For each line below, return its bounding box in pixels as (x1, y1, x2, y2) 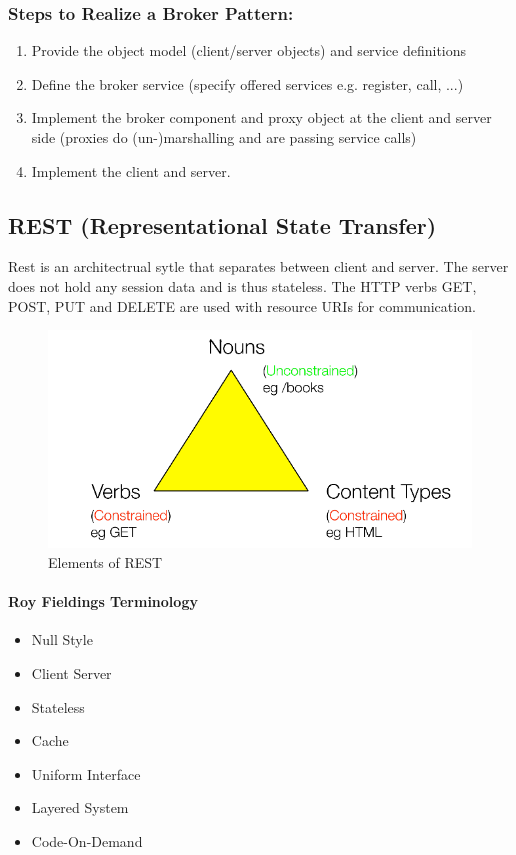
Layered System (31, 797, 129, 818)
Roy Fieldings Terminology (8, 591, 198, 612)
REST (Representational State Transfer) (8, 209, 437, 240)
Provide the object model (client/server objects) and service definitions (31, 40, 467, 61)
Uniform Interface (31, 763, 141, 784)
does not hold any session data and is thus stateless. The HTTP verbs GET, (8, 275, 477, 296)
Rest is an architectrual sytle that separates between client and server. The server (8, 256, 509, 277)
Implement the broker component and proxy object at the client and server (31, 107, 492, 128)
